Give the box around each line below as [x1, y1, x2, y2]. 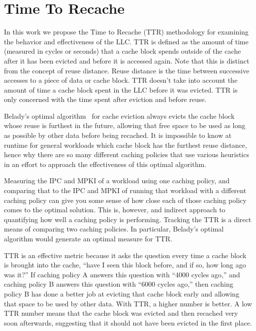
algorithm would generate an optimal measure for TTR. [4, 233, 172, 243]
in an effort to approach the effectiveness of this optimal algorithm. [4, 159, 206, 169]
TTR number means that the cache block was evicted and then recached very [4, 308, 238, 318]
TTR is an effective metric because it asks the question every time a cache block [4, 250, 247, 260]
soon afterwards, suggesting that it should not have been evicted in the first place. [4, 317, 252, 328]
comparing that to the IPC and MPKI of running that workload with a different [4, 185, 247, 196]
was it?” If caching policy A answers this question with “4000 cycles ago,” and [4, 269, 240, 279]
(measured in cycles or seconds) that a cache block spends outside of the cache [4, 46, 241, 56]
